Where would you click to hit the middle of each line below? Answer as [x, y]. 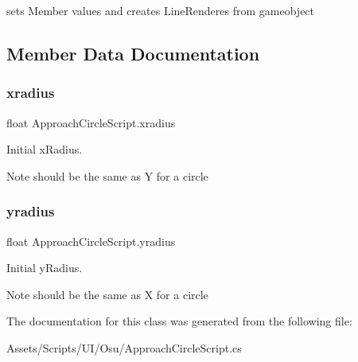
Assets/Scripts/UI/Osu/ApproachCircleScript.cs [124, 347]
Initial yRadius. [45, 268]
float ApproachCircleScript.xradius [91, 122]
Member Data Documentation [133, 53]
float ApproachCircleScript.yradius [91, 241]
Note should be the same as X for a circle [107, 294]
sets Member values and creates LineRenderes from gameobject [161, 10]
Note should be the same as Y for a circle [107, 175]
